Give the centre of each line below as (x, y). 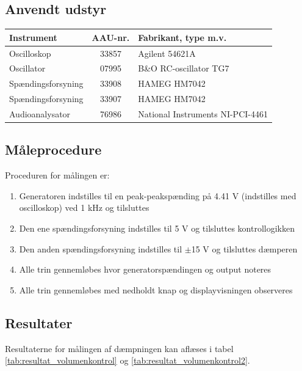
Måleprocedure (53, 149)
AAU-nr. (111, 37)
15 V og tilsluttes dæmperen (244, 248)
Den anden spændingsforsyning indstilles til (101, 248)
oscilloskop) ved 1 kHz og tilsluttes (84, 208)
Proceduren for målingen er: (57, 175)
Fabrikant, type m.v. (182, 37)
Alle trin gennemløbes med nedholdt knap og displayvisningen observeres (156, 289)
